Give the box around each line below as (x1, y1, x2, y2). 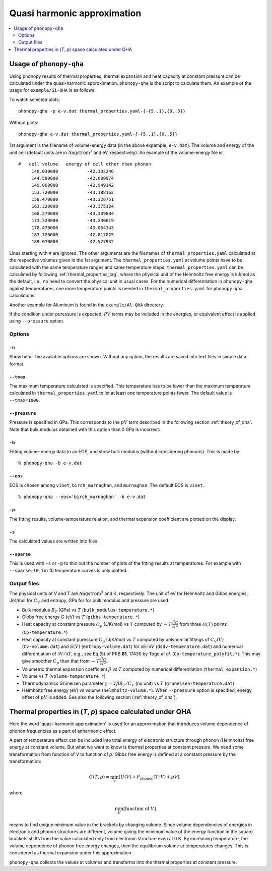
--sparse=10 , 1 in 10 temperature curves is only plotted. (9, 567, 128, 573)
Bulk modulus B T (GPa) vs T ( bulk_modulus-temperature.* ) (22, 607, 155, 614)
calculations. (9, 293, 36, 299)
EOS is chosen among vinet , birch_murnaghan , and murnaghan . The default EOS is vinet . (9, 482, 204, 488)
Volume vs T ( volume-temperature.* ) (22, 673, 106, 679)
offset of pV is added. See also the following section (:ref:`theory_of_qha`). (22, 694, 177, 700)
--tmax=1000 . (9, 397, 40, 403)
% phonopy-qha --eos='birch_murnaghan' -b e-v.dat (18, 494, 146, 500)
